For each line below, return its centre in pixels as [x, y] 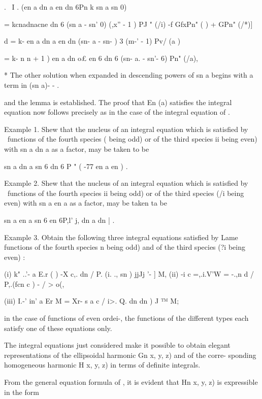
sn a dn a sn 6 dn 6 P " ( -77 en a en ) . [66, 166]
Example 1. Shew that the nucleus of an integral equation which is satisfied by [126, 129]
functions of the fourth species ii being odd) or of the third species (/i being [126, 193]
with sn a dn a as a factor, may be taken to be [77, 148]
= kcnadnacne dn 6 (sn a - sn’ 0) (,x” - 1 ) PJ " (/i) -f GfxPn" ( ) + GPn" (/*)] [128, 24]
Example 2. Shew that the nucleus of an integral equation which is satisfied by [126, 183]
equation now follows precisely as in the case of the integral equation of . [117, 112]
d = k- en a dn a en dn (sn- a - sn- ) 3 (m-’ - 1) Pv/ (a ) [92, 41]
